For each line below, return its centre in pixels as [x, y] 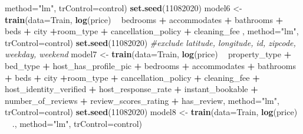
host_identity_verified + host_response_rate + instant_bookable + [131, 89]
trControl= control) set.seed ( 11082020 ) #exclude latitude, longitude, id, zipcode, [150, 42]
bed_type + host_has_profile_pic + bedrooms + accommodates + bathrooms [151, 65]
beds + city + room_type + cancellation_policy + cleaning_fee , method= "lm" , [152, 31]
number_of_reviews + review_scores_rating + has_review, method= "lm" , [142, 100]
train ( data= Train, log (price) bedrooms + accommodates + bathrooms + [144, 19]
